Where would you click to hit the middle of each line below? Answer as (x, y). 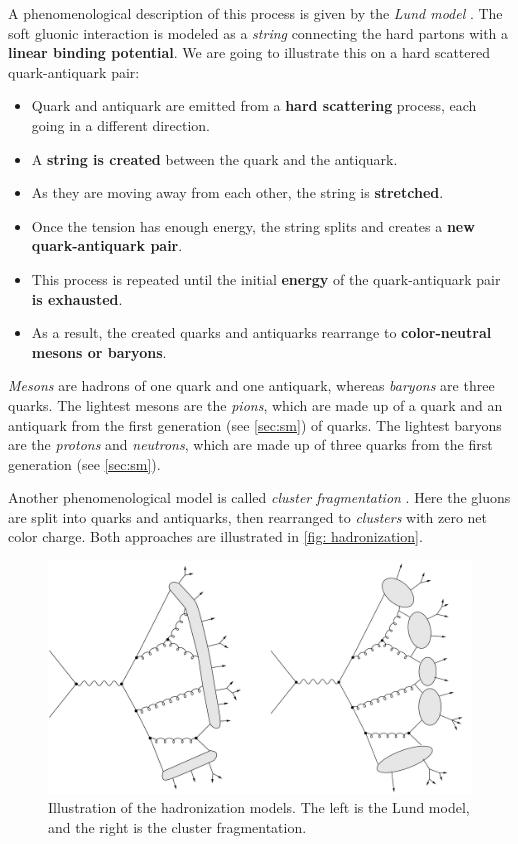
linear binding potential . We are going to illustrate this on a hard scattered (249, 52)
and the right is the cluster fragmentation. (177, 826)
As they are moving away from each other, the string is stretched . (237, 192)
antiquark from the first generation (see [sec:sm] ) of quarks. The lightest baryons (255, 424)
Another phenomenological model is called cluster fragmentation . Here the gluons (259, 497)
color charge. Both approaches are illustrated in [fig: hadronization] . (215, 536)
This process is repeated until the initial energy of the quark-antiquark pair (266, 278)
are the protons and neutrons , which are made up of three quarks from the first (250, 444)
